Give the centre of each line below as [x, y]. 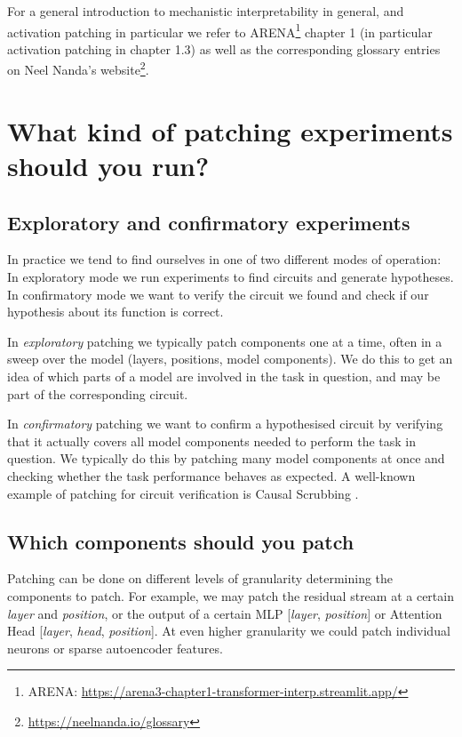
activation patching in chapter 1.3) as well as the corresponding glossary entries [224, 48]
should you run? [108, 166]
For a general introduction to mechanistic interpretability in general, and [206, 11]
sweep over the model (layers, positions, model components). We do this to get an [230, 359]
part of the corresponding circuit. [98, 393]
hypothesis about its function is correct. [115, 312]
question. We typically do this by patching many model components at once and [226, 458]
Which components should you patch [181, 541]
